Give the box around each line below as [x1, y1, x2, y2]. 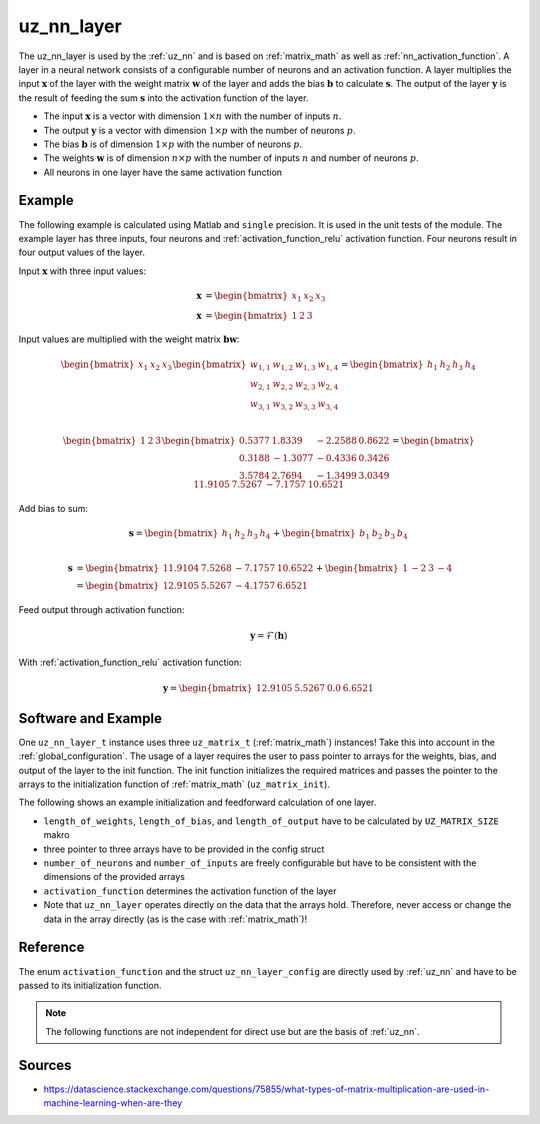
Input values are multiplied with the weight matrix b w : [18, 333, 240, 345]
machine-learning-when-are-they [43, 1096, 183, 1109]
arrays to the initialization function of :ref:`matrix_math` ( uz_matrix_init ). [18, 778, 330, 790]
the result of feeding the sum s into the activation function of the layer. [18, 91, 309, 104]
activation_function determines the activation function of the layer [43, 885, 337, 897]
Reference [18, 939, 85, 956]
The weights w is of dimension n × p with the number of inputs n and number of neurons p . [43, 152, 419, 164]
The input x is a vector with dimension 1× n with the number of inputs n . [43, 110, 342, 122]
